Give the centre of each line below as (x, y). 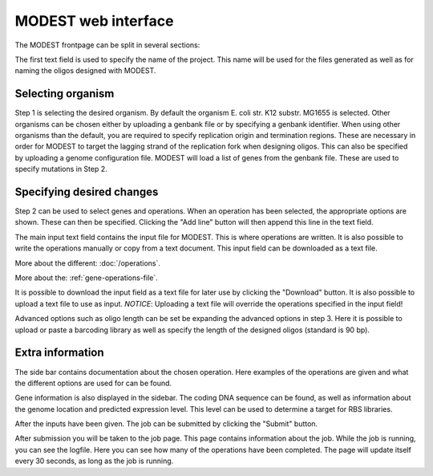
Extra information (59, 353)
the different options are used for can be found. (93, 383)
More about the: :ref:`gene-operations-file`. (86, 278)
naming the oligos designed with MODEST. (85, 71)
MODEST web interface (94, 21)
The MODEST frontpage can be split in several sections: (107, 45)
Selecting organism (65, 94)
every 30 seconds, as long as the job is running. (94, 461)
